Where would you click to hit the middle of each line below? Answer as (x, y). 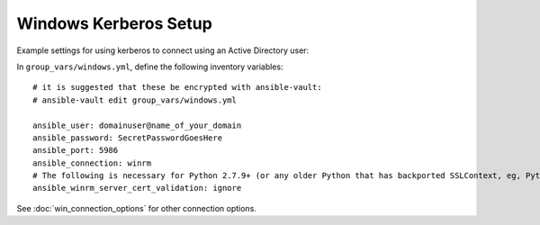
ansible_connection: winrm (92, 163)
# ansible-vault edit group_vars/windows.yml (135, 100)
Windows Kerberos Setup (115, 23)
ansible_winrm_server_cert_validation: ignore (137, 188)
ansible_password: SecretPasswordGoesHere (128, 138)
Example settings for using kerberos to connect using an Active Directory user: (163, 50)
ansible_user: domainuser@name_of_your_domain (137, 125)
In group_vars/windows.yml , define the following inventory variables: (150, 67)
